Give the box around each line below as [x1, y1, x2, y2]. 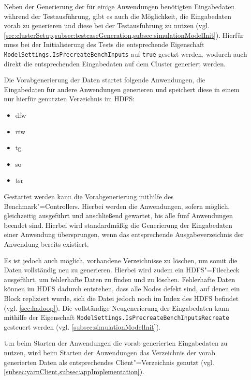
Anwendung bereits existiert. [4, 238, 89, 249]
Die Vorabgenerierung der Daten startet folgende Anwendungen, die [4, 75, 206, 85]
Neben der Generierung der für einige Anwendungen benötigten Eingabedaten [4, 1, 235, 11]
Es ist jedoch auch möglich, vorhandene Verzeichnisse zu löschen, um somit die [4, 255, 237, 265]
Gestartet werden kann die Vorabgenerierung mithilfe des [4, 191, 174, 201]
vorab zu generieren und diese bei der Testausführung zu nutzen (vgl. [4, 20, 209, 31]
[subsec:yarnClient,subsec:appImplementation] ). [4, 366, 145, 377]
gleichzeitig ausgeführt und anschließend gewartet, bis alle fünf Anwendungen [4, 210, 233, 221]
